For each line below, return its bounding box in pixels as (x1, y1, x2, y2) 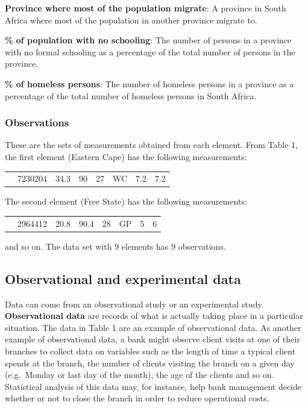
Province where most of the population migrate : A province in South (5, 2, 286, 14)
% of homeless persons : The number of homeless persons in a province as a (5, 77, 294, 90)
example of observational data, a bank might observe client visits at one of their (5, 333, 300, 345)
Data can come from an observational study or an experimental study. (5, 297, 264, 310)
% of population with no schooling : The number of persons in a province (5, 34, 292, 46)
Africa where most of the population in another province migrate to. (5, 13, 257, 26)
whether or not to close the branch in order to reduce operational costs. (5, 392, 269, 404)
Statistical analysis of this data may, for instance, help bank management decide (5, 380, 301, 392)
